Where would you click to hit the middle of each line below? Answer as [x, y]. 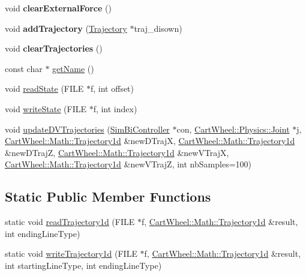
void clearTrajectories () [54, 48]
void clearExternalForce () [58, 8]
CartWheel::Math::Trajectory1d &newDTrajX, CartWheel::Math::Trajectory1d [150, 141]
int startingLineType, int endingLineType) [83, 265]
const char [24, 68]
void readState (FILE [44, 88]
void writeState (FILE [46, 108]
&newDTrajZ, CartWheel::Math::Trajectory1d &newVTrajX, [117, 152]
